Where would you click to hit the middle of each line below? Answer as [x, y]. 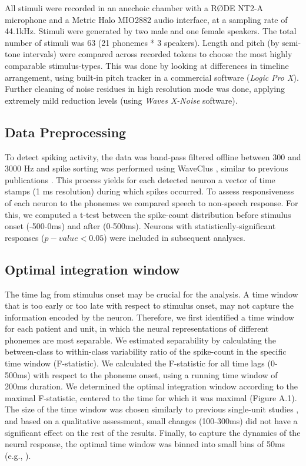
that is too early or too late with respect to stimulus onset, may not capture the [149, 305]
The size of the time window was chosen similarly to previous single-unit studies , [152, 409]
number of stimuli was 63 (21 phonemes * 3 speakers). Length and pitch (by [142, 42]
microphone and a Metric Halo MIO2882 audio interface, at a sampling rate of [146, 19]
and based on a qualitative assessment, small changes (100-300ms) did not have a [151, 421]
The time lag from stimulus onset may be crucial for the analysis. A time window [152, 294]
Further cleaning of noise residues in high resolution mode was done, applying [145, 89]
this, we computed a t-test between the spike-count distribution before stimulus [148, 214]
